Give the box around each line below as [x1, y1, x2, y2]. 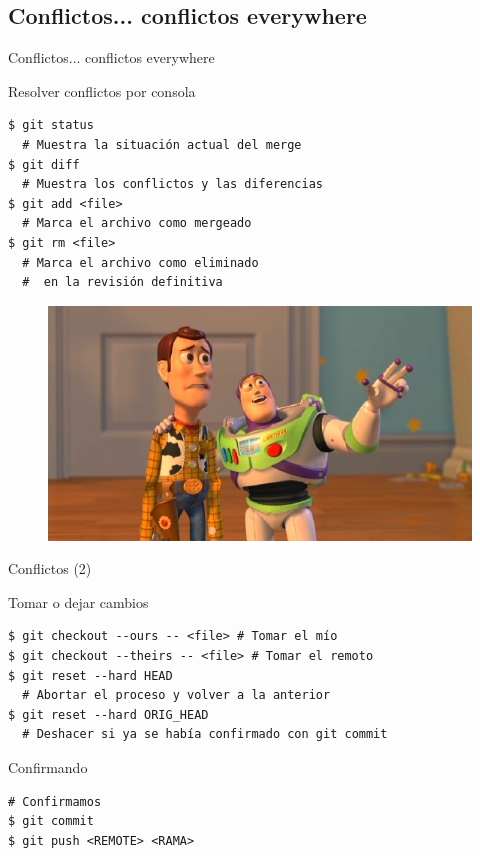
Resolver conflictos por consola [8, 80, 196, 101]
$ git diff [8, 157, 80, 172]
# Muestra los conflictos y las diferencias [22, 177, 323, 192]
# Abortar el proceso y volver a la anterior [22, 688, 331, 703]
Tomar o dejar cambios [8, 591, 149, 612]
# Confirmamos [8, 794, 102, 809]
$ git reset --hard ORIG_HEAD [8, 707, 209, 722]
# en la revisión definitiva [22, 275, 223, 290]
